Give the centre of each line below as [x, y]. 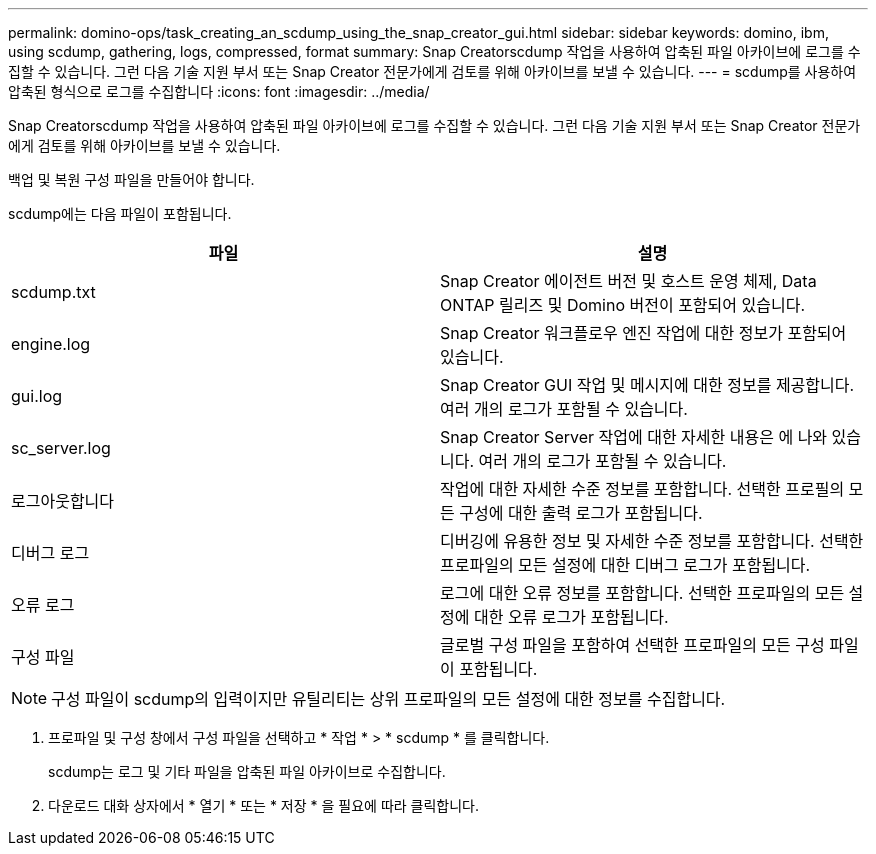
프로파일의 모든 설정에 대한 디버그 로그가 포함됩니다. [625, 565]
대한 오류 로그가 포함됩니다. [571, 617]
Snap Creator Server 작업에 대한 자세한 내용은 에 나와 [634, 437]
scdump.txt [53, 292]
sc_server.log [61, 448]
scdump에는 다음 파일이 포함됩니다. [120, 213]
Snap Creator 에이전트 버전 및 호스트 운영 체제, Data [628, 281]
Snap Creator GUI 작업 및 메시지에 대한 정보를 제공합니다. [647, 385]
